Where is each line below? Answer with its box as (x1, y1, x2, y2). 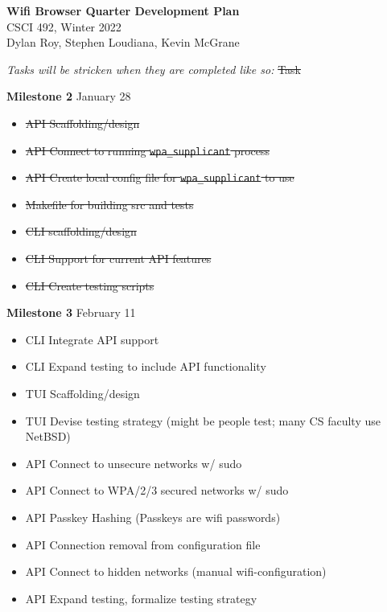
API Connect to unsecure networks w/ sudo (25, 454, 242, 471)
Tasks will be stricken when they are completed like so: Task (6, 60, 301, 77)
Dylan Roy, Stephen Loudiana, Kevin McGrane (6, 34, 240, 51)
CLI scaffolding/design (25, 223, 137, 240)
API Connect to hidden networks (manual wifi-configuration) (25, 563, 327, 580)
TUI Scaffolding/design (25, 385, 140, 402)
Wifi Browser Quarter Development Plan (6, 2, 240, 18)
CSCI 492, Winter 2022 (6, 18, 121, 35)
